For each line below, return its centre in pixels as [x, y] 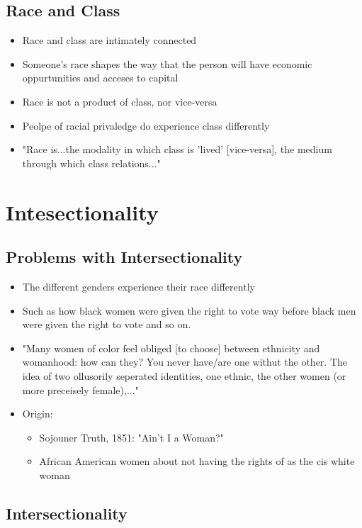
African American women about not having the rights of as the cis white [197, 461]
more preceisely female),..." [80, 389]
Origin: [38, 414]
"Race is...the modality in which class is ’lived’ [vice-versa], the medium [177, 149]
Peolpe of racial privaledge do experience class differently [146, 125]
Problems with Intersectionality [124, 257]
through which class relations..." [91, 163]
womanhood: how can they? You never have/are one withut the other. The [185, 362]
